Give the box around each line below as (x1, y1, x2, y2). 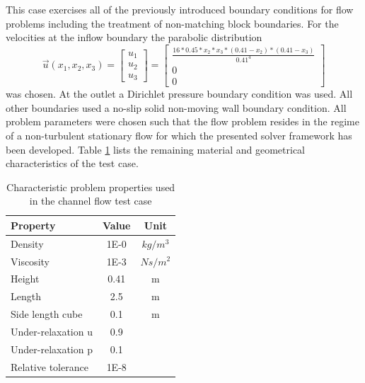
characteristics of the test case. (6, 156, 139, 171)
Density (11, 236, 44, 251)
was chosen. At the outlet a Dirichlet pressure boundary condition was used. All (6, 86, 353, 101)
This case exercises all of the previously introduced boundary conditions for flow (6, 2, 354, 16)
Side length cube (11, 307, 83, 321)
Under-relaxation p (11, 341, 93, 356)
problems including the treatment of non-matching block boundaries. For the (6, 16, 339, 30)
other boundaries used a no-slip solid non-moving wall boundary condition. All (6, 100, 347, 115)
